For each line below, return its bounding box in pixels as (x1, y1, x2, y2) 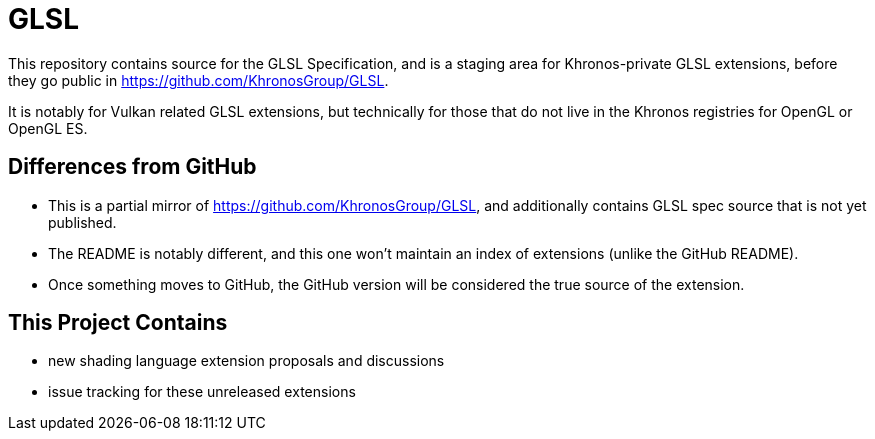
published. (48, 213, 117, 231)
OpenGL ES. (8, 119, 88, 137)
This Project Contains (8, 310, 228, 336)
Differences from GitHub (8, 154, 257, 180)
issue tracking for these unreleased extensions (48, 383, 356, 401)
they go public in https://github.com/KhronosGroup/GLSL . (8, 71, 389, 89)
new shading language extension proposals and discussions (48, 352, 445, 370)
